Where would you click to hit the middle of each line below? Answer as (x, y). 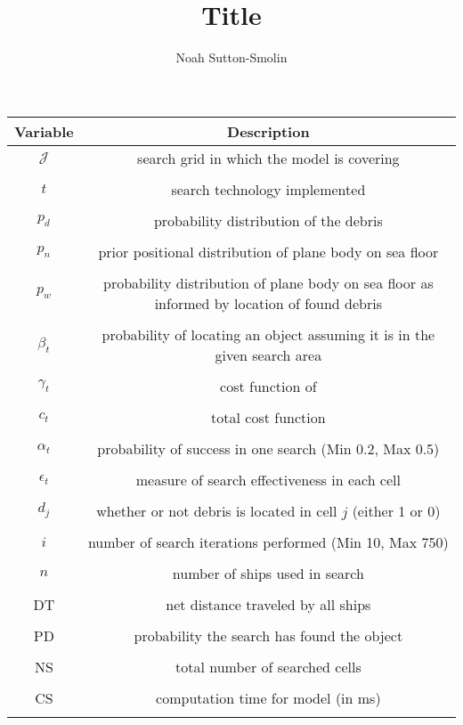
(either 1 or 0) (396, 510)
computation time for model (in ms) (268, 697)
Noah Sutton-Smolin (231, 57)
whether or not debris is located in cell (217, 510)
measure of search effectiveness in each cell (268, 479)
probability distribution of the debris (268, 220)
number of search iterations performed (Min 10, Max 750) (268, 542)
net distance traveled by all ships (268, 604)
